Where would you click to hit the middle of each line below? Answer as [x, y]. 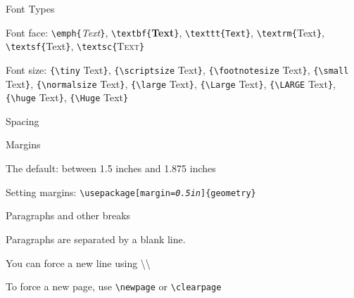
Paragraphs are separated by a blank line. [96, 239]
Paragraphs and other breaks [68, 215]
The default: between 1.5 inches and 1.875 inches [111, 168]
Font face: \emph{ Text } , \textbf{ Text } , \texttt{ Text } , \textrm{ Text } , [165, 32]
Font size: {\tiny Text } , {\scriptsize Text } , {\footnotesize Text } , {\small [177, 69]
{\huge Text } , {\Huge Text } [67, 97]
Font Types [30, 8]
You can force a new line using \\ [78, 263]
